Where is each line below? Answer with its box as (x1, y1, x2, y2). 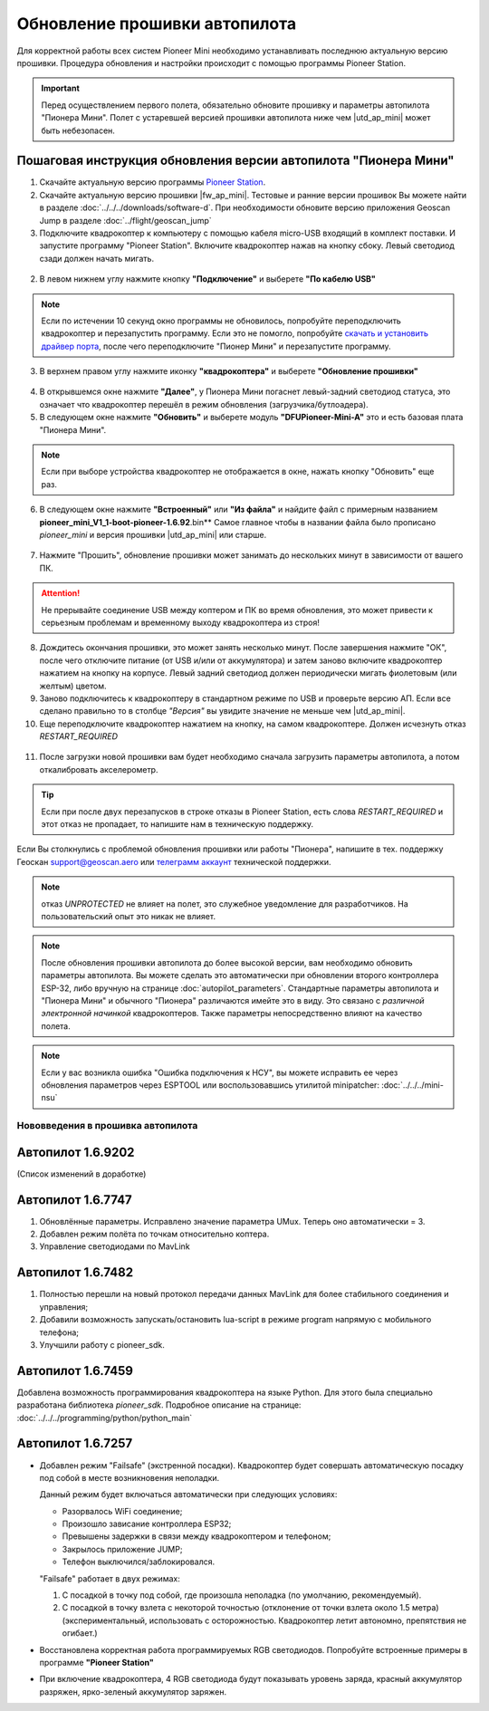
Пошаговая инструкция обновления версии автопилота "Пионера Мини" (16, 153, 455, 168)
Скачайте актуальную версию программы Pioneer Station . (39, 177, 266, 187)
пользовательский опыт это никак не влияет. (41, 910, 216, 921)
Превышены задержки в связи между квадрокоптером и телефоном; (62, 1531, 331, 1542)
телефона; (39, 1327, 80, 1338)
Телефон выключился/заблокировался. (62, 1556, 216, 1567)
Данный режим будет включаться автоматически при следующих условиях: (39, 1489, 338, 1500)
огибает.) (62, 1628, 99, 1639)
